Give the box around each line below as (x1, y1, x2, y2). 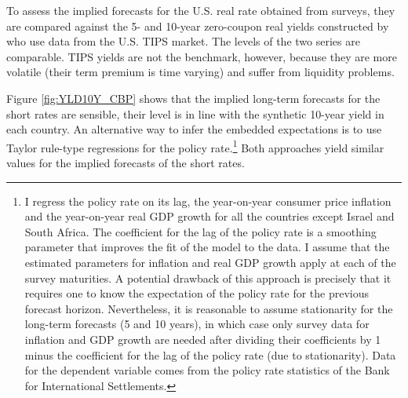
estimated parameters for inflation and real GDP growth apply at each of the (24, 254, 396, 270)
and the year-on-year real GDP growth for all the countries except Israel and (24, 208, 395, 225)
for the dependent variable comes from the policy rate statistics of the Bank (24, 362, 390, 378)
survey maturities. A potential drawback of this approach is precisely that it (24, 269, 392, 286)
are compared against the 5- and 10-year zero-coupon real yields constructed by (6, 17, 389, 34)
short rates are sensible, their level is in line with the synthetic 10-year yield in (6, 105, 384, 122)
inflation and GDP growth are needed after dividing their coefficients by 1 (24, 330, 381, 347)
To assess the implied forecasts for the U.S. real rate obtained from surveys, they (6, 2, 395, 18)
